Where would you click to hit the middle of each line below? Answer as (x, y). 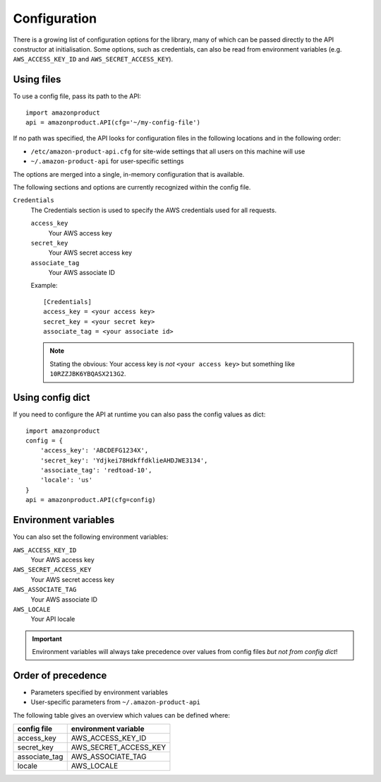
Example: (44, 286)
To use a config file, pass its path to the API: (77, 96)
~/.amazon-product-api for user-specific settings (107, 161)
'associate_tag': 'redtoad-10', (96, 471)
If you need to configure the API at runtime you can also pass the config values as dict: (139, 414)
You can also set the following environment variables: (91, 537)
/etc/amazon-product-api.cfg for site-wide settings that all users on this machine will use (168, 151)
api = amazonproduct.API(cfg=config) (91, 500)
